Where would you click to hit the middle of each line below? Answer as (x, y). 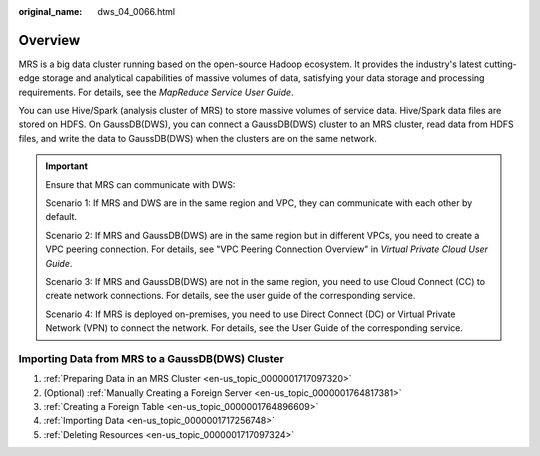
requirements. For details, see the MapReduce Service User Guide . (156, 92)
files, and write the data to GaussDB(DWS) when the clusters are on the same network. (197, 138)
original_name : (50, 11)
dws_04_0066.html (136, 11)
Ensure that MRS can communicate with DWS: (140, 184)
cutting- (500, 64)
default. (61, 217)
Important (67, 166)
